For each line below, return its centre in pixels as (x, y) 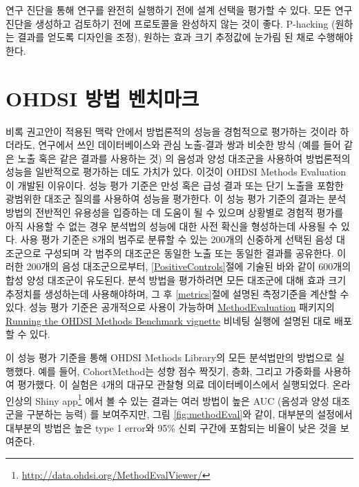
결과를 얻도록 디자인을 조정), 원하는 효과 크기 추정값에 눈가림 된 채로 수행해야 (185, 37)
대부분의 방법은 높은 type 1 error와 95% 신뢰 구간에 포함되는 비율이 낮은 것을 (172, 427)
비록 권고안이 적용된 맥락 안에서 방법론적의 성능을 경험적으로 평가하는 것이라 (171, 131)
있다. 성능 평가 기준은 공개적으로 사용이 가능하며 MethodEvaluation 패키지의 (170, 307)
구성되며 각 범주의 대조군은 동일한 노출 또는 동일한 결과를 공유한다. (189, 252)
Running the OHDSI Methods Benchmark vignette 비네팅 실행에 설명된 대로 (168, 320)
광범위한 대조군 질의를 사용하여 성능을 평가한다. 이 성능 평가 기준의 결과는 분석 (176, 199)
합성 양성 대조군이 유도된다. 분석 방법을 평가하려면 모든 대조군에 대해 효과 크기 (176, 280)
